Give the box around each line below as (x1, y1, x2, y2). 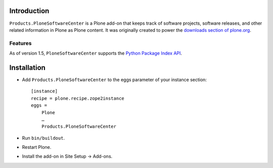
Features (9, 39, 32, 46)
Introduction (9, 7, 50, 15)
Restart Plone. (22, 144, 52, 150)
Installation (9, 63, 45, 72)
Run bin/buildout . (22, 135, 65, 141)
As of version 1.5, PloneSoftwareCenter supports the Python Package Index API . (9, 50, 182, 57)
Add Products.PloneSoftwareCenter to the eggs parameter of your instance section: (22, 76, 207, 83)
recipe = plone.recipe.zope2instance (31, 95, 125, 101)
